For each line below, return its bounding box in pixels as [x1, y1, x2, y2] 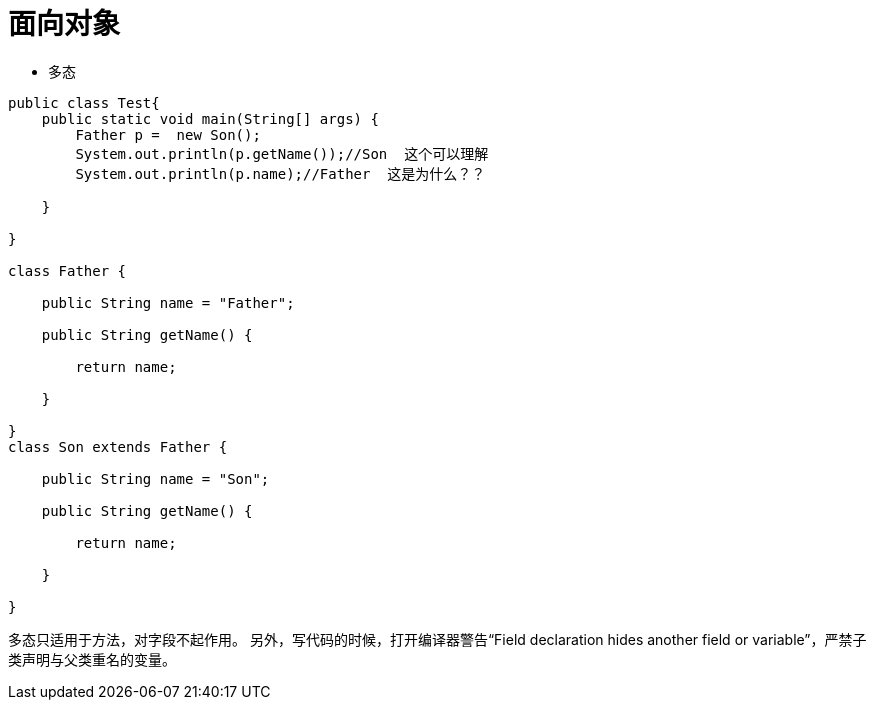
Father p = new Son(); [75, 126, 261, 143]
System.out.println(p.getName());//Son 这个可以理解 [75, 145, 489, 162]
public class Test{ [8, 94, 160, 111]
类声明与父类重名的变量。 [8, 650, 176, 668]
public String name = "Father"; [41, 294, 295, 311]
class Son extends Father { [8, 438, 228, 455]
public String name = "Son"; [41, 470, 270, 487]
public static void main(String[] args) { [41, 110, 379, 127]
